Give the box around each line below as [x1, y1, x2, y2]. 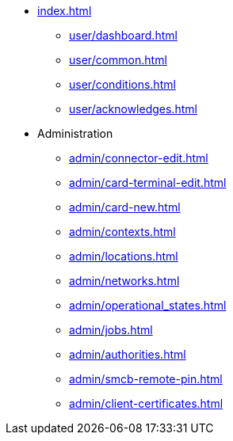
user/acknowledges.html [69, 102, 197, 116]
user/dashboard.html [69, 29, 178, 42]
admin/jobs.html [69, 323, 153, 336]
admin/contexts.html [69, 225, 176, 238]
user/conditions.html [69, 78, 176, 91]
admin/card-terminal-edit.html [69, 176, 227, 189]
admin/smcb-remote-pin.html [69, 372, 223, 386]
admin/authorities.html [69, 348, 186, 361]
